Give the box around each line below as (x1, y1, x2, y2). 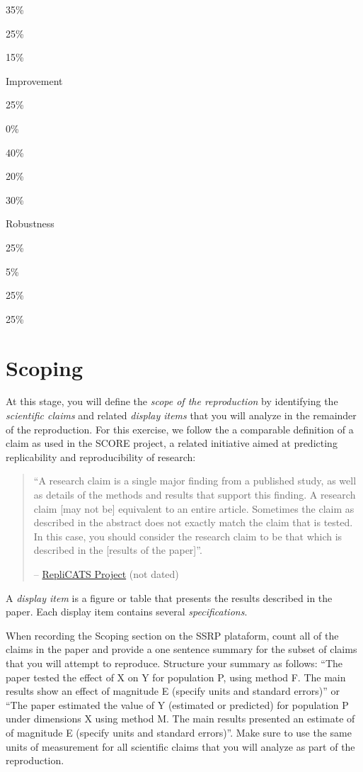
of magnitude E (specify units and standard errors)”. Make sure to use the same (6, 725, 352, 739)
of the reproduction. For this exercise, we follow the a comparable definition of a (6, 421, 354, 436)
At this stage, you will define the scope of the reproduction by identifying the (6, 394, 338, 409)
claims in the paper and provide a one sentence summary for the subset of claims (6, 642, 357, 657)
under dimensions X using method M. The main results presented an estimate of (6, 711, 355, 726)
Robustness (6, 216, 54, 231)
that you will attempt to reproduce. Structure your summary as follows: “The (6, 655, 343, 670)
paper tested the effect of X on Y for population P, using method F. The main (6, 669, 346, 684)
